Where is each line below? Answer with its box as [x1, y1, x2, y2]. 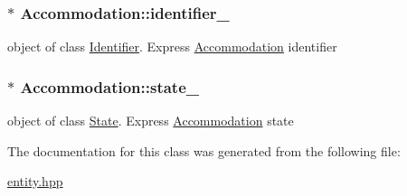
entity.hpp [7, 172, 63, 191]
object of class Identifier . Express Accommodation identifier [7, 37, 337, 56]
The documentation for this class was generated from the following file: [7, 141, 401, 160]
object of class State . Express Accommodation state [7, 111, 294, 130]
